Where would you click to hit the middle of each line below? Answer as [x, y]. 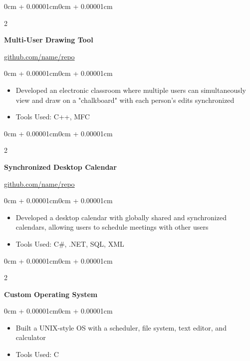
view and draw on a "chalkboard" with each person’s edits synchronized [125, 100]
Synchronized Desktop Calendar [60, 167]
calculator [31, 337]
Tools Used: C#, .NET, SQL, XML [70, 243]
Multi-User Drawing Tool [49, 40]
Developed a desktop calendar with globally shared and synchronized [121, 217]
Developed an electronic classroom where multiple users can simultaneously [131, 90]
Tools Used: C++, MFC [53, 117]
